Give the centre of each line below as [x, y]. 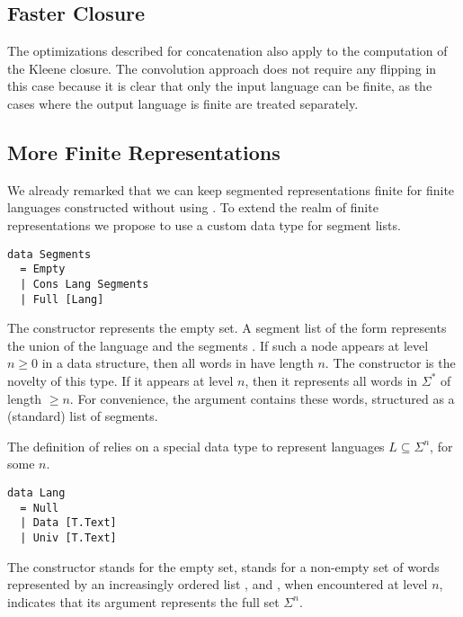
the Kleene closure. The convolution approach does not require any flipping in [222, 68]
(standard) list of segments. [83, 416]
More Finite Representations [144, 152]
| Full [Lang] [62, 299]
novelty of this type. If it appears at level [120, 380]
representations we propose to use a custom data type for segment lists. [204, 224]
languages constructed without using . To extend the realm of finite [193, 207]
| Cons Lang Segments [85, 284]
